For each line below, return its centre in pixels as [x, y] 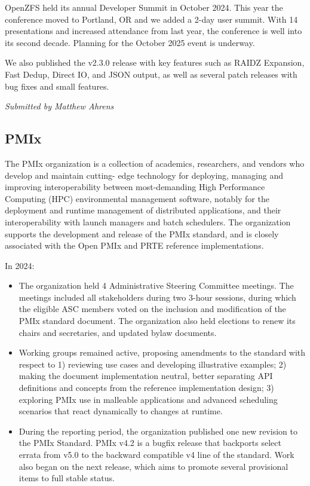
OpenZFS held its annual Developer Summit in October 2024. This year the [144, 7]
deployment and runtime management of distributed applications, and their [143, 210]
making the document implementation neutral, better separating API [146, 376]
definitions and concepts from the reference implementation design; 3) [146, 388]
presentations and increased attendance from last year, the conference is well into [154, 31]
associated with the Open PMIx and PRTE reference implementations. [134, 245]
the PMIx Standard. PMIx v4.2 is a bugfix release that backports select [150, 443]
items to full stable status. [67, 478]
